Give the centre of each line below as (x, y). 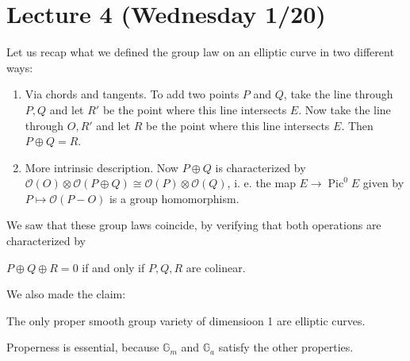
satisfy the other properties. (286, 347)
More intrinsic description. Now (102, 167)
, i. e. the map (261, 183)
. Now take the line (345, 109)
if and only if (113, 267)
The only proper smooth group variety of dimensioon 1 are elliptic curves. (186, 320)
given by (383, 183)
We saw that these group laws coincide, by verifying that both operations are (194, 225)
